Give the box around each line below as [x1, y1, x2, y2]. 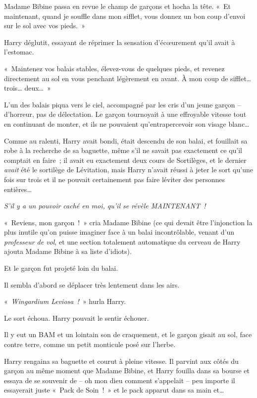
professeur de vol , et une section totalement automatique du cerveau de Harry [4, 236, 241, 247]
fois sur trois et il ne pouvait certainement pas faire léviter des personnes [4, 174, 225, 184]
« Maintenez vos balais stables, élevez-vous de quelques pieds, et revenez [4, 63, 225, 73]
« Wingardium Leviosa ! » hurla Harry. [4, 296, 126, 306]
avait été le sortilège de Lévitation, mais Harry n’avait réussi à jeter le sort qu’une [4, 164, 253, 175]
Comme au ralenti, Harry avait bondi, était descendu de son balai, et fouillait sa [4, 135, 248, 146]
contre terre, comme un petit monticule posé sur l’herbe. [4, 339, 176, 349]
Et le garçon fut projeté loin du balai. [4, 263, 118, 273]
